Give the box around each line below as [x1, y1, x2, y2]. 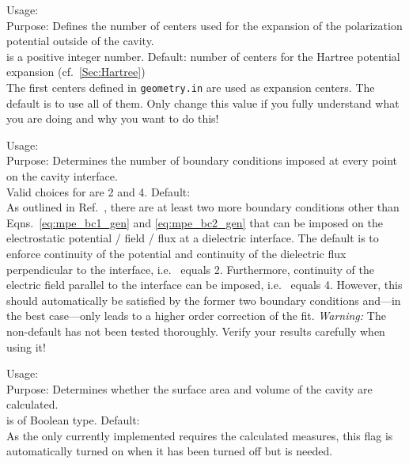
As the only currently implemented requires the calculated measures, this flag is [6, 427, 393, 443]
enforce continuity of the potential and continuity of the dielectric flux [6, 245, 347, 261]
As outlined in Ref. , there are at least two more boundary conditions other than [6, 199, 400, 215]
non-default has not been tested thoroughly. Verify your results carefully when [6, 322, 385, 339]
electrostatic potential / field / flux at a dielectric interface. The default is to [6, 230, 379, 246]
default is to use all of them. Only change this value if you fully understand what [6, 94, 400, 111]
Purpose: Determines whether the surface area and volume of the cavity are [6, 380, 373, 397]
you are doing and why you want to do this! [6, 110, 219, 127]
